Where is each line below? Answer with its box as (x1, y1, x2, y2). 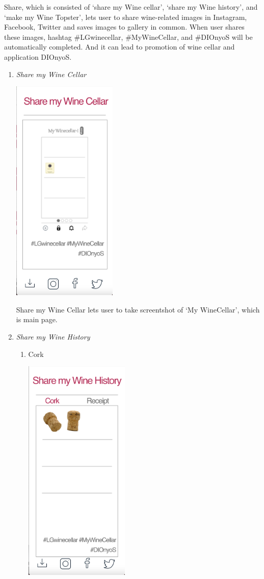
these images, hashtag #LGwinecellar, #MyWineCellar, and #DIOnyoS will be (4, 31, 253, 42)
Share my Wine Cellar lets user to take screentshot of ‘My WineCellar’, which (16, 304, 260, 315)
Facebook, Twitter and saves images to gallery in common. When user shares (4, 21, 245, 32)
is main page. (16, 314, 58, 325)
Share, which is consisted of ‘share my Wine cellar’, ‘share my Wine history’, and (4, 2, 258, 12)
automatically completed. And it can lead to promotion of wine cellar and (4, 41, 235, 52)
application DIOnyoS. (4, 51, 72, 62)
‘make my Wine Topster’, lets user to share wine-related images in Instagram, (4, 11, 247, 22)
